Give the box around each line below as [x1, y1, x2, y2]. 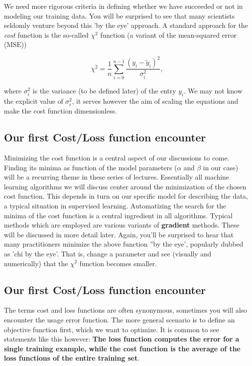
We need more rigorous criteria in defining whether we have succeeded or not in [4, 1, 243, 11]
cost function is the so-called [4, 29, 89, 40]
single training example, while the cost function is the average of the [4, 343, 241, 353]
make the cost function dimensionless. [4, 106, 117, 116]
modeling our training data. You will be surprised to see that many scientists [4, 10, 235, 21]
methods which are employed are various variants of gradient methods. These [4, 220, 239, 230]
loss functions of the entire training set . [4, 353, 140, 363]
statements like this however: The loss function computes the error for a [4, 334, 239, 344]
